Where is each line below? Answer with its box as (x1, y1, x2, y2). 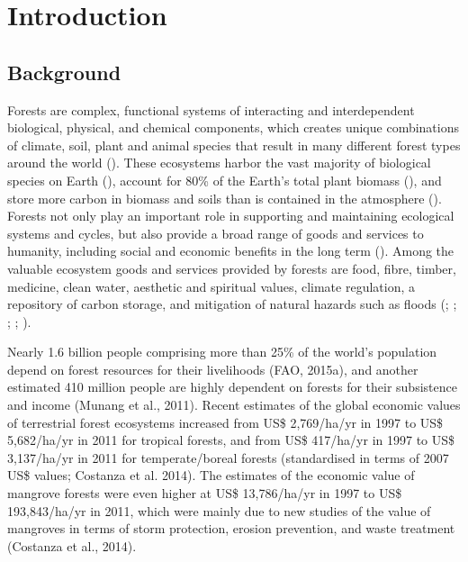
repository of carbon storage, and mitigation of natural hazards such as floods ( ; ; (7, 295, 457, 313)
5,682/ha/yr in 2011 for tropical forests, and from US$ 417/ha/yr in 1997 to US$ (7, 431, 455, 449)
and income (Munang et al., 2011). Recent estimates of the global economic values (7, 395, 461, 414)
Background (7, 58, 121, 86)
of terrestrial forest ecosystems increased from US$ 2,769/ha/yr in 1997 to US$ (7, 412, 444, 431)
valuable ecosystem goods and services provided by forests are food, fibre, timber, (7, 258, 456, 277)
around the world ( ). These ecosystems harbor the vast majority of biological (7, 153, 431, 172)
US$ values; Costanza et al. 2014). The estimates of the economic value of (7, 466, 415, 485)
